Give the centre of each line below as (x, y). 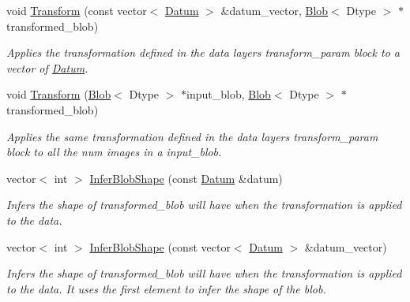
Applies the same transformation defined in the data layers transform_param (192, 136)
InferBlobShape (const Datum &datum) (186, 178)
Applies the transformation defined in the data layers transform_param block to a (203, 52)
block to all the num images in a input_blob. (114, 152)
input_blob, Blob (229, 94)
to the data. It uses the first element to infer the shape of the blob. (166, 288)
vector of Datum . (47, 67)
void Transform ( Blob (59, 94)
